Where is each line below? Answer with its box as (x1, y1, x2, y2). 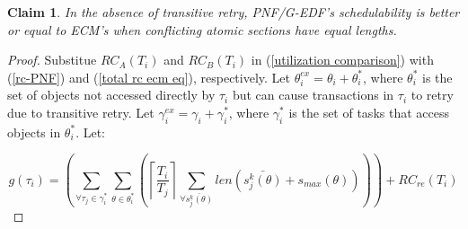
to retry (411, 85, 454, 104)
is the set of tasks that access (288, 102, 449, 121)
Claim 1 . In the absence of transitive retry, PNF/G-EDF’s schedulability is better (7, 3, 460, 21)
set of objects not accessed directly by (7, 85, 216, 104)
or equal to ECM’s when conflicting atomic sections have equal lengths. (7, 20, 397, 39)
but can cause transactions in (232, 85, 394, 104)
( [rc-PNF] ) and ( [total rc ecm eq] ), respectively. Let (7, 67, 291, 86)
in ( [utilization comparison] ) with (251, 50, 434, 69)
